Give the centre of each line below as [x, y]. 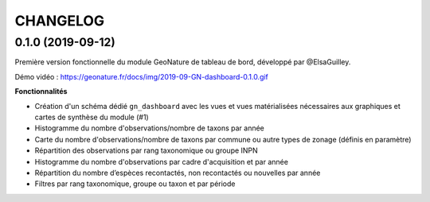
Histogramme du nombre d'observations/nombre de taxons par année [149, 128]
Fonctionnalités [41, 91]
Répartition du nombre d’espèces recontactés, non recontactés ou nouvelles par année [178, 173]
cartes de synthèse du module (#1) [92, 117]
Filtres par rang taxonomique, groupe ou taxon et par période [135, 184]
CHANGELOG [60, 21]
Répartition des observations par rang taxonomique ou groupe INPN [146, 150]
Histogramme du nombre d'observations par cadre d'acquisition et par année [161, 161]
